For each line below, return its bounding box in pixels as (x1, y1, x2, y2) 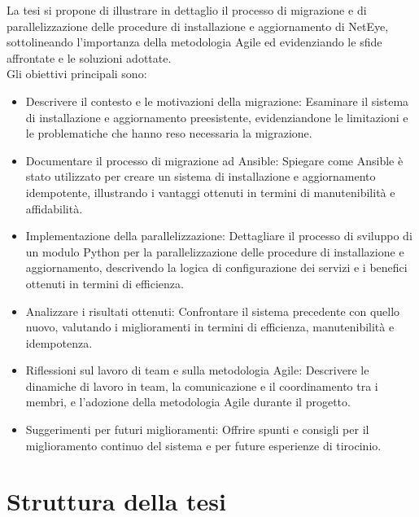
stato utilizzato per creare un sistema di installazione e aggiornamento (25, 168, 376, 185)
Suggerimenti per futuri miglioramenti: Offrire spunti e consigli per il (25, 421, 369, 438)
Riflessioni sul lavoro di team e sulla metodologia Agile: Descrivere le (25, 361, 369, 379)
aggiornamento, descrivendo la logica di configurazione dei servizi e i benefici (25, 259, 408, 276)
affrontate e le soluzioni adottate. (7, 49, 172, 66)
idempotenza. (25, 334, 93, 351)
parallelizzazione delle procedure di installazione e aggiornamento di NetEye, (7, 17, 389, 34)
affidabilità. (25, 199, 83, 217)
